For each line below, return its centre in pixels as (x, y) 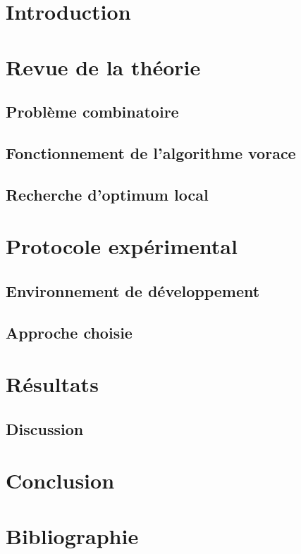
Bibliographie (72, 535)
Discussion (45, 428)
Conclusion (60, 480)
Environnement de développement (133, 290)
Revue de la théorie (103, 67)
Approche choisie (69, 332)
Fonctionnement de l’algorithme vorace (151, 152)
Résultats (52, 384)
